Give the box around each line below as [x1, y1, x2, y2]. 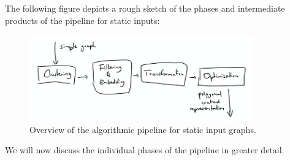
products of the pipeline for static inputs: [5, 13, 160, 26]
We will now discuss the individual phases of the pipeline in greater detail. [5, 143, 284, 156]
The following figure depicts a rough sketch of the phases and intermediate [5, 2, 285, 14]
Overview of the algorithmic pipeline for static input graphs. [29, 123, 256, 135]
